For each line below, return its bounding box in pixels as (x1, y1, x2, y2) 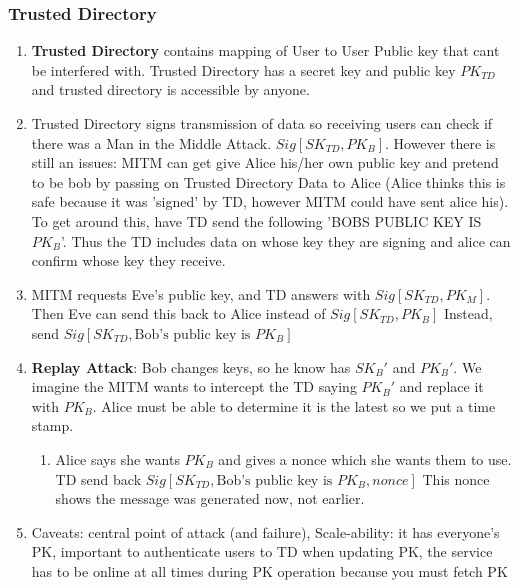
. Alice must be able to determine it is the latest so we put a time (92, 395, 496, 416)
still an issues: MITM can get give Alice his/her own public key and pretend (31, 152, 499, 173)
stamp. (31, 415, 74, 436)
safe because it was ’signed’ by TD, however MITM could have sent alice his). (31, 191, 509, 212)
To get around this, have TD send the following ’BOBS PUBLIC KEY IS (31, 210, 482, 231)
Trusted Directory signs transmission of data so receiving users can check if (31, 113, 493, 133)
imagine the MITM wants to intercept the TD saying (31, 376, 357, 397)
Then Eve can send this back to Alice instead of (31, 303, 326, 324)
